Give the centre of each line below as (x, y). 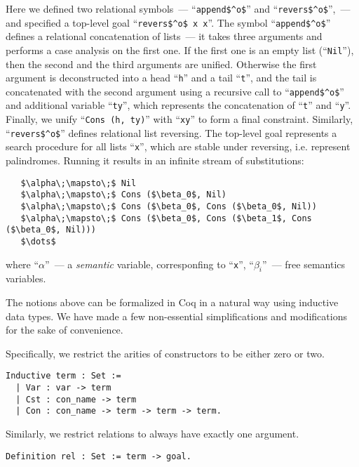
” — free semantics (304, 264)
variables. (26, 278)
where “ (22, 264)
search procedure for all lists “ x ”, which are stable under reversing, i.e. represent (178, 146)
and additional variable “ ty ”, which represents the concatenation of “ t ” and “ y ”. (178, 105)
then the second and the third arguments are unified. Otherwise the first (161, 64)
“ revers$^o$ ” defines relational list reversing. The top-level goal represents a (171, 132)
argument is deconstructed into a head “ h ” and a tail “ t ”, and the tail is (161, 78)
